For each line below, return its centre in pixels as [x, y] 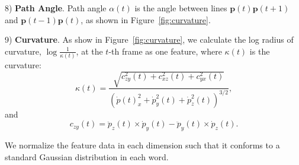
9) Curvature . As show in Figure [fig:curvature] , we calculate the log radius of [149, 39]
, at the [89, 51]
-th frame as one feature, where [165, 51]
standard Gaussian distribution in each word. [87, 156]
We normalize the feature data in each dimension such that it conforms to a [142, 145]
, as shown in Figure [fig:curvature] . [146, 19]
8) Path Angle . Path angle [56, 8]
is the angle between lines [181, 8]
